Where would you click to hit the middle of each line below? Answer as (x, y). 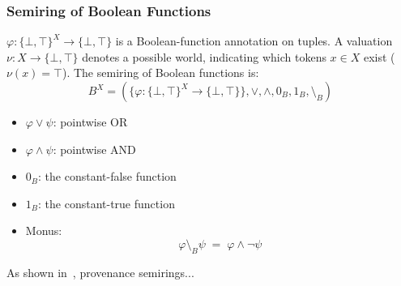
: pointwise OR (90, 122)
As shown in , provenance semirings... (100, 272)
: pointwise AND (94, 149)
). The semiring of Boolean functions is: (160, 73)
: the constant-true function (107, 203)
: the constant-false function (107, 176)
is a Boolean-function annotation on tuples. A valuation (254, 41)
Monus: (44, 231)
